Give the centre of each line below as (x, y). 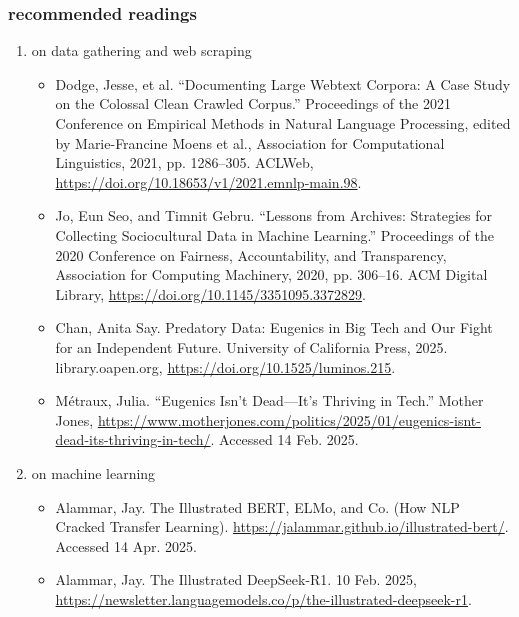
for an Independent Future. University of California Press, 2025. (251, 346)
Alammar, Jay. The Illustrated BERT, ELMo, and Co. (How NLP (257, 506)
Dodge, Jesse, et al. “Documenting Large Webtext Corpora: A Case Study (283, 83)
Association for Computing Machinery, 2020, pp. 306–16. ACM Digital (271, 274)
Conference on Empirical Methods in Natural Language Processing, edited (283, 123)
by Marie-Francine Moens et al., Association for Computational (250, 142)
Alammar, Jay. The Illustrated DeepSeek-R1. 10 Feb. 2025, (236, 579)
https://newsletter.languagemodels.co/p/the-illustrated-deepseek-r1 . (263, 598)
